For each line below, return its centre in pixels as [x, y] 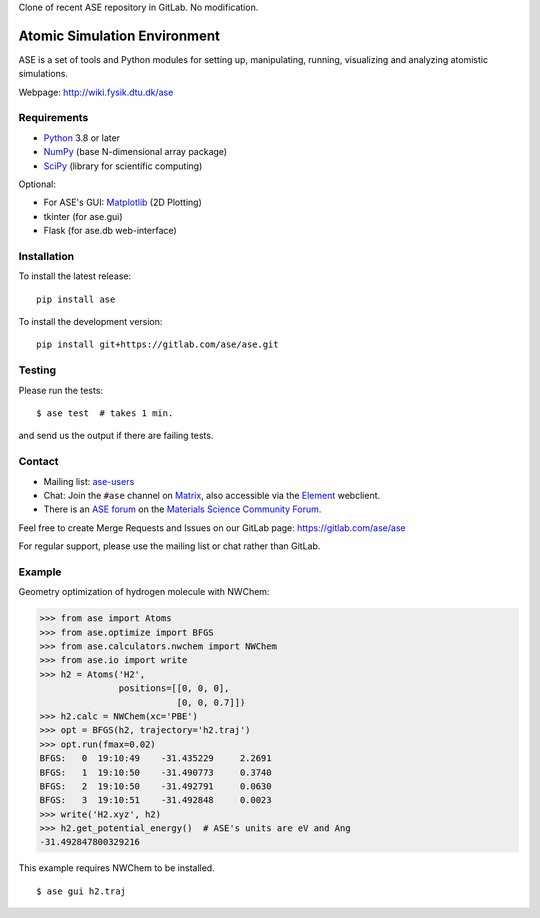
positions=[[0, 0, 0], [174, 688]
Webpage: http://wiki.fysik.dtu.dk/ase [96, 92]
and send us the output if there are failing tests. [116, 436]
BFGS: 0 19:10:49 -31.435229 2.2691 [155, 758]
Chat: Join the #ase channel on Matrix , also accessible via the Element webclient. [212, 495]
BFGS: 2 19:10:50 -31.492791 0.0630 [155, 786]
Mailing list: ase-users [89, 481]
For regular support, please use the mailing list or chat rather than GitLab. [169, 546]
